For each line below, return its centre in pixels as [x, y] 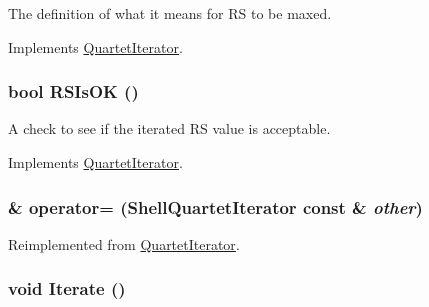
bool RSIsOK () [73, 91]
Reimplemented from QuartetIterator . [124, 243]
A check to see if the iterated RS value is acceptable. [169, 128]
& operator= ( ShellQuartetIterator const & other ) [215, 206]
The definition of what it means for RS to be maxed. [170, 13]
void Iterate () [67, 288]
